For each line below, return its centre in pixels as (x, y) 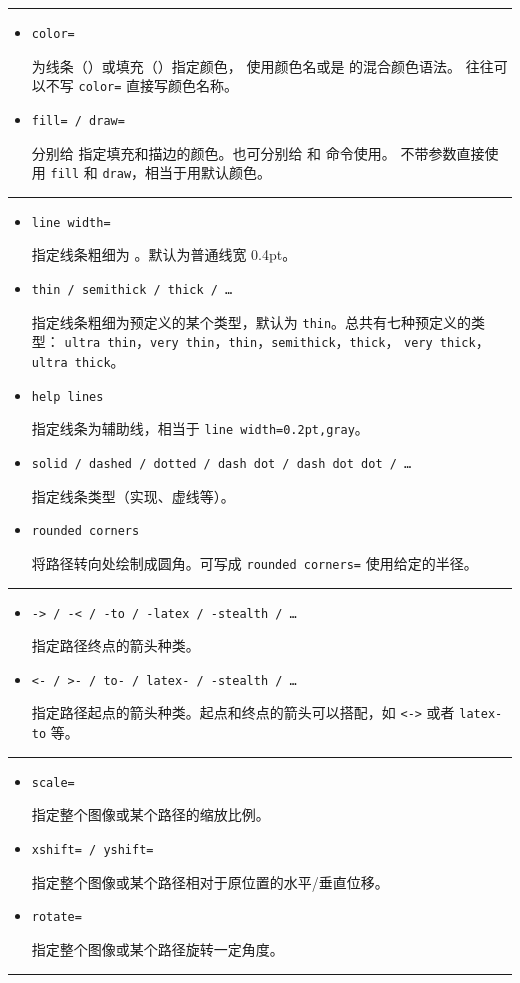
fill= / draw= (78, 120)
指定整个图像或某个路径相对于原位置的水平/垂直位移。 (210, 881)
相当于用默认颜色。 (208, 172)
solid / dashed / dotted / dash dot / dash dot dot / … (221, 464)
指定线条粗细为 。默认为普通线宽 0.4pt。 (164, 254)
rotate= (56, 917)
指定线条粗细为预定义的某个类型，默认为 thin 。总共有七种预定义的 (251, 321)
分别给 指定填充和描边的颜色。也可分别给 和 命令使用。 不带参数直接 (258, 152)
